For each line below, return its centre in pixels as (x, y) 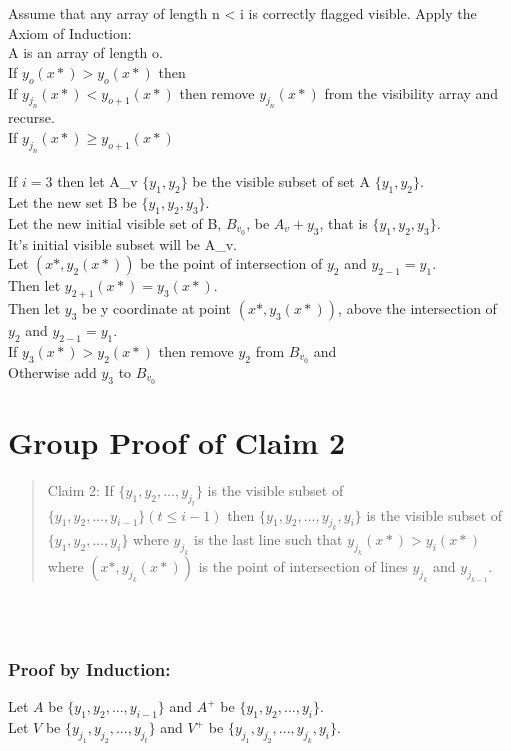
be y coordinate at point (157, 308)
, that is (343, 222)
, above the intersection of (417, 308)
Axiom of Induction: (70, 32)
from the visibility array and (411, 92)
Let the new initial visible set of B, (115, 222)
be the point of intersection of (231, 263)
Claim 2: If (80, 489)
